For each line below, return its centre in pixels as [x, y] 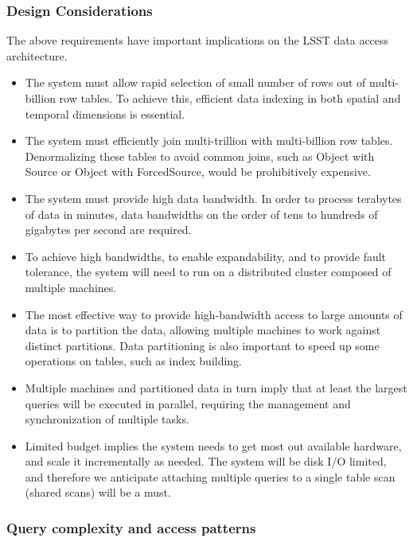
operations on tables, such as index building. [134, 361]
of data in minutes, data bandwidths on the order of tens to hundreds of [201, 214]
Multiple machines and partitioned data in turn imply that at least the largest [216, 387]
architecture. [37, 55]
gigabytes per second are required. [108, 230]
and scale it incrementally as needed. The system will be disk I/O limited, [206, 461]
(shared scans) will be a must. [98, 492]
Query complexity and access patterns [131, 527]
